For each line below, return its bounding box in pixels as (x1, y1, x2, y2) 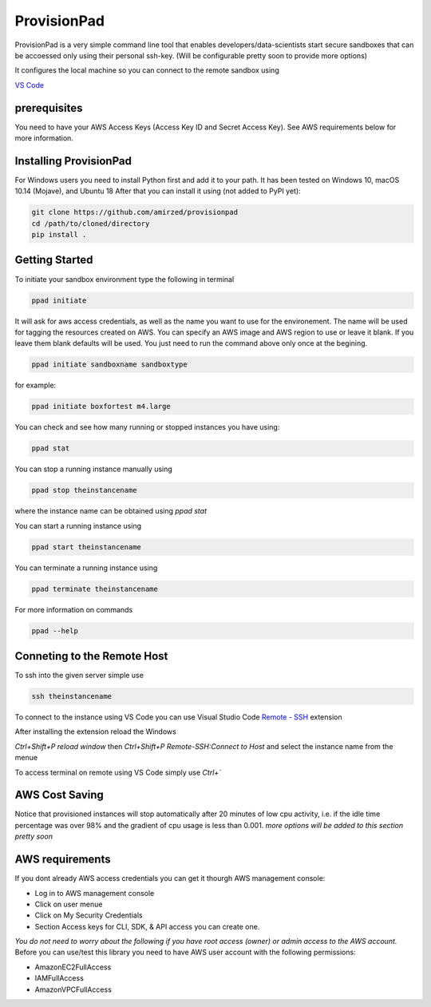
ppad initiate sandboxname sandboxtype (31, 360, 188, 369)
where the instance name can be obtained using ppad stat (14, 506, 208, 516)
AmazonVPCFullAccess (34, 985, 112, 994)
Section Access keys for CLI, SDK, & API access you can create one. (34, 922, 260, 931)
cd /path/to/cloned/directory (31, 219, 150, 228)
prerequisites (14, 101, 83, 115)
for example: (14, 380, 57, 391)
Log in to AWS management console (34, 888, 155, 898)
